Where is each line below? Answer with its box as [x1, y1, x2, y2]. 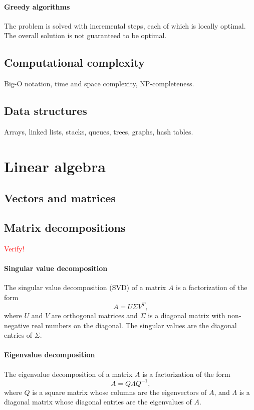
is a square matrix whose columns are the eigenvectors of [32, 386, 207, 397]
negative [4, 320, 30, 330]
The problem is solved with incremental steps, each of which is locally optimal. [4, 20, 246, 31]
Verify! [4, 243, 25, 253]
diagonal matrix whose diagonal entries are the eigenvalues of [4, 396, 192, 407]
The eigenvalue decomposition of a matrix [4, 368, 133, 379]
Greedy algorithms [4, 1, 70, 12]
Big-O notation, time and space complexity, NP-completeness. [4, 78, 194, 89]
